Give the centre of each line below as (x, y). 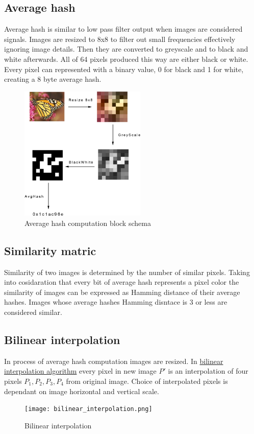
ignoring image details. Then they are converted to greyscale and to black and (126, 49)
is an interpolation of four (208, 371)
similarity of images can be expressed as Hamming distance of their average (122, 292)
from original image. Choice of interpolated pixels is (147, 381)
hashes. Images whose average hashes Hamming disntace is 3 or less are (116, 302)
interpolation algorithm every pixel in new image (80, 371)
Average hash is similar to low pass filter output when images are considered (123, 29)
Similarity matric (50, 250)
